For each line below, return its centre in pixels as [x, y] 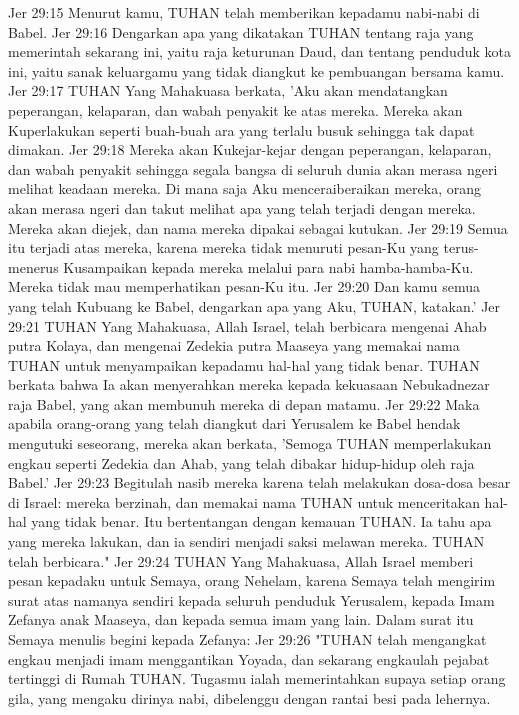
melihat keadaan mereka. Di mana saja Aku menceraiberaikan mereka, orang [244, 188]
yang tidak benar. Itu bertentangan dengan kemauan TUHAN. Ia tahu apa [261, 521]
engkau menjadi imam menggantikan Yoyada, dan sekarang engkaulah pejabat [249, 658]
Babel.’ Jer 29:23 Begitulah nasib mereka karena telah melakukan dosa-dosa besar [259, 482]
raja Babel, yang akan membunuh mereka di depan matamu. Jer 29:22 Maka [244, 403]
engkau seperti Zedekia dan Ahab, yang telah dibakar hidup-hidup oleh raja [241, 462]
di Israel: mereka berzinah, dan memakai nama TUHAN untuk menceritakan [244, 501]
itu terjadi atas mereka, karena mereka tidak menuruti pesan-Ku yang [223, 247]
